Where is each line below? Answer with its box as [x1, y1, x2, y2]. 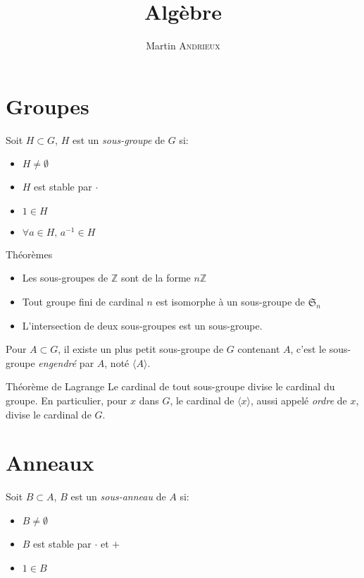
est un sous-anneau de [70, 489, 166, 504]
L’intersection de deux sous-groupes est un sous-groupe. [22, 318, 263, 332]
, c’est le [290, 342, 327, 356]
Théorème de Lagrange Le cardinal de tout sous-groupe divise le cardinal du [6, 379, 335, 394]
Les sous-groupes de [22, 270, 108, 285]
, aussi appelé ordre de [251, 393, 347, 407]
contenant [237, 342, 280, 356]
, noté [104, 355, 130, 370]
